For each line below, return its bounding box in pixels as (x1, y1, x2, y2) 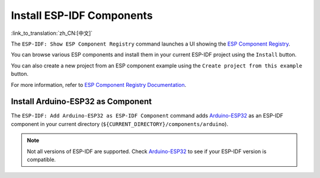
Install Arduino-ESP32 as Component (11, 96, 152, 106)
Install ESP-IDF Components (11, 9, 153, 22)
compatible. (27, 156, 56, 163)
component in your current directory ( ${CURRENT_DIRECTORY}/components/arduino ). (11, 120, 228, 127)
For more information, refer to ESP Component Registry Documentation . (11, 81, 187, 88)
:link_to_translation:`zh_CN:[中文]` (11, 30, 93, 37)
